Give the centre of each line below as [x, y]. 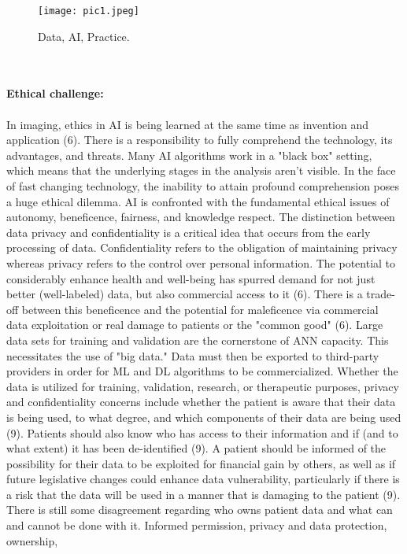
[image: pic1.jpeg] [89, 11]
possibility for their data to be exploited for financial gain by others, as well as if [201, 463]
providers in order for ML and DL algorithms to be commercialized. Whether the [202, 371]
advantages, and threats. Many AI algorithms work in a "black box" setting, [189, 155]
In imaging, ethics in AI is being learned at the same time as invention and [187, 124]
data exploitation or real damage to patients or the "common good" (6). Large [195, 325]
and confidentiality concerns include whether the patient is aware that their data [201, 402]
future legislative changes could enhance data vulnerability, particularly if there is [203, 479]
